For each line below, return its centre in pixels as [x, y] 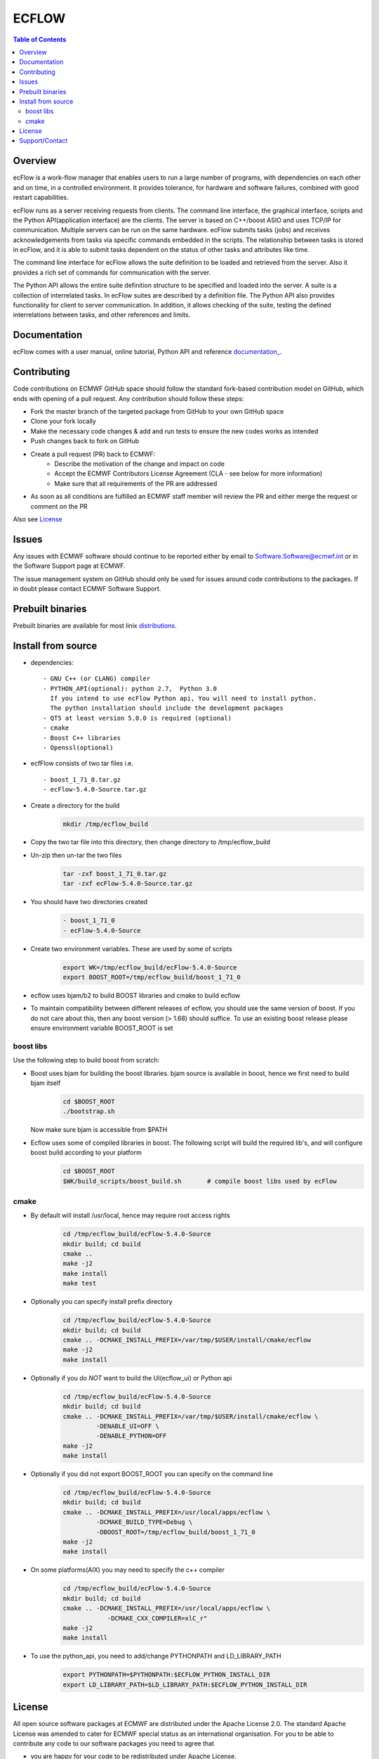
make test [80, 1283]
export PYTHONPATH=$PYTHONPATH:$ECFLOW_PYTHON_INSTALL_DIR [166, 1675]
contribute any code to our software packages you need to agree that [113, 1743]
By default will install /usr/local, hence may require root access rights [131, 1215]
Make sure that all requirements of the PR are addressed [136, 483]
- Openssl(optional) [78, 747]
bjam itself [46, 1083]
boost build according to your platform [86, 1152]
